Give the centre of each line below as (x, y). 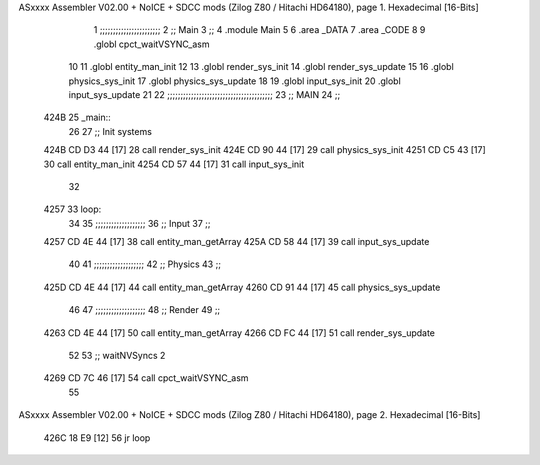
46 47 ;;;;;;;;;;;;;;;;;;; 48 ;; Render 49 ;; (144, 310)
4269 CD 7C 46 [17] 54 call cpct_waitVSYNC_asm (146, 378)
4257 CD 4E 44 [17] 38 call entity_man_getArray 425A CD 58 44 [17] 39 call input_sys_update (236, 242)
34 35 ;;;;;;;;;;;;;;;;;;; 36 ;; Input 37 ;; (139, 223)
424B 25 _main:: (77, 117)
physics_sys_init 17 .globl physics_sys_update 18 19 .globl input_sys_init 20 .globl (235, 81)
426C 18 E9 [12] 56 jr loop (97, 437)
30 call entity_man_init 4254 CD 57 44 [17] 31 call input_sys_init (174, 164)
